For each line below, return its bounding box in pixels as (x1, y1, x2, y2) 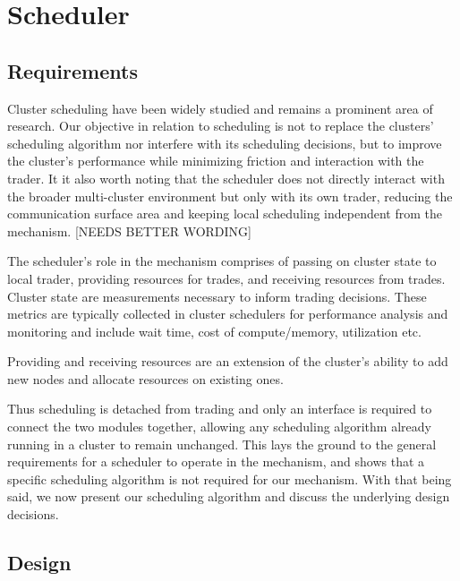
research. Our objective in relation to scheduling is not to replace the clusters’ (7, 116, 434, 135)
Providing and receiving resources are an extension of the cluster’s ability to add (7, 352, 448, 371)
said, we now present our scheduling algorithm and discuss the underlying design (7, 487, 450, 506)
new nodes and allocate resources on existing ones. (7, 369, 284, 388)
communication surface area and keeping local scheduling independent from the (7, 204, 443, 223)
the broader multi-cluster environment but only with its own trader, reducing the (7, 186, 453, 205)
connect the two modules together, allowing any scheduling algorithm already (7, 417, 431, 436)
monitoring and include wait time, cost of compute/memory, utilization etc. (7, 321, 422, 340)
